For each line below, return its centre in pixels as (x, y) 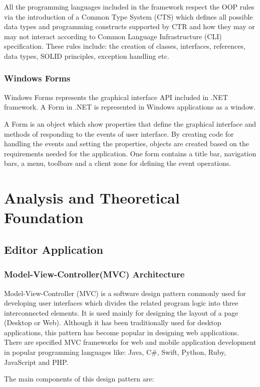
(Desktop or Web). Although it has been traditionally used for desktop (113, 322)
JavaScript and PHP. (36, 362)
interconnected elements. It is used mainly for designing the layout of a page (121, 312)
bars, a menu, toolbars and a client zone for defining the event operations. (118, 163)
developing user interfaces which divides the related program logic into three (121, 303)
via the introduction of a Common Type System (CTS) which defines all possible (128, 16)
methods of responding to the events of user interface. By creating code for (119, 133)
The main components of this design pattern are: (79, 379)
